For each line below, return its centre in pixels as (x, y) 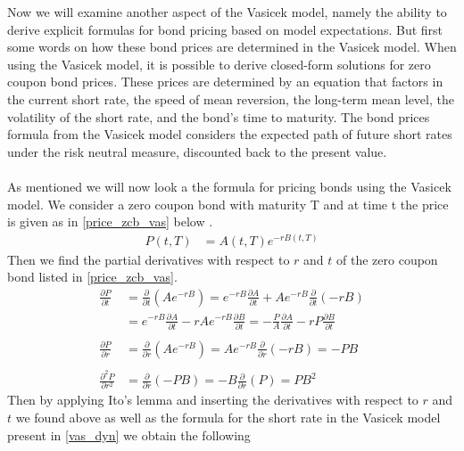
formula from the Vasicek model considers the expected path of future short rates (230, 134)
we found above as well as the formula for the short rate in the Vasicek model (228, 417)
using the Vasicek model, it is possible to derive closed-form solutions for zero (219, 64)
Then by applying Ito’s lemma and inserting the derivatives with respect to (213, 400)
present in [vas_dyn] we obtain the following (129, 435)
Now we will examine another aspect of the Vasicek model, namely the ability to (227, 12)
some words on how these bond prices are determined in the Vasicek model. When (232, 47)
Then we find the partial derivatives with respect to (149, 259)
